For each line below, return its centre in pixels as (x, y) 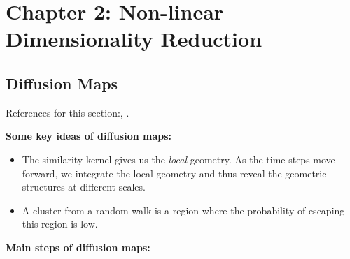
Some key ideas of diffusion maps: (89, 136)
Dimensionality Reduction (134, 39)
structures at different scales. (84, 187)
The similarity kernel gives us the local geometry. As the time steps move (178, 159)
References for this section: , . (68, 112)
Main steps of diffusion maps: (78, 247)
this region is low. (60, 224)
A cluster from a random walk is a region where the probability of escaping (183, 210)
